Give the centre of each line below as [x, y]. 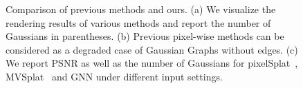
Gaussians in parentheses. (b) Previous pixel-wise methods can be [145, 36]
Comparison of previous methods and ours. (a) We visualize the [141, 9]
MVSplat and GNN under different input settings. [114, 76]
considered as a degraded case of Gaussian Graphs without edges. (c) [152, 49]
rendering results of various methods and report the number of [138, 22]
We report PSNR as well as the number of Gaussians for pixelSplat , [152, 63]
